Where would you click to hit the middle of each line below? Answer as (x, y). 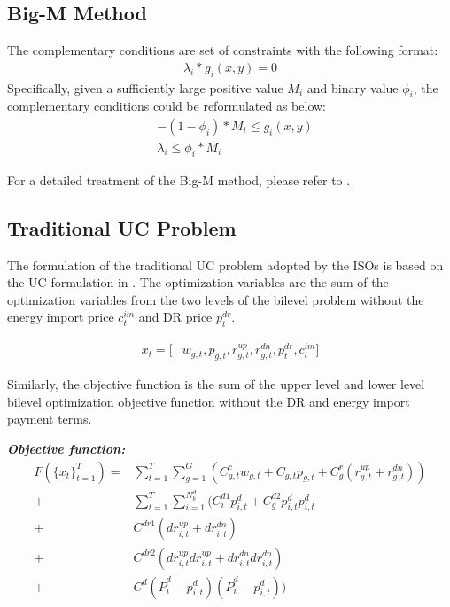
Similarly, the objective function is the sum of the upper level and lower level (216, 384)
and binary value (353, 87)
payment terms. (50, 419)
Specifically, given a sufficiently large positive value (145, 87)
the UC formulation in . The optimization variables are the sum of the (198, 282)
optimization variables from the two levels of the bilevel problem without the (216, 299)
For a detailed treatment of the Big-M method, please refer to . (179, 179)
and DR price (175, 317)
